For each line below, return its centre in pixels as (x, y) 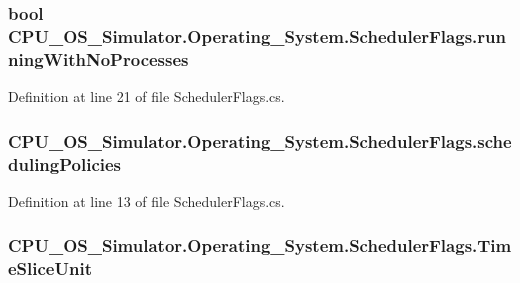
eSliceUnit (50, 268)
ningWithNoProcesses (98, 58)
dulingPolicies (65, 163)
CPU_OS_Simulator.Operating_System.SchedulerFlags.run (257, 35)
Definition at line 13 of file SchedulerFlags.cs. (146, 200)
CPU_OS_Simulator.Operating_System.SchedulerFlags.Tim (260, 245)
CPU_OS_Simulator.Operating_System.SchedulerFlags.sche (260, 140)
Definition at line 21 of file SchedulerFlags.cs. (146, 96)
